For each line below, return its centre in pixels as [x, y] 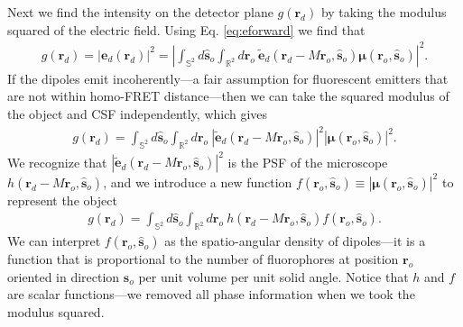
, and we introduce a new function [198, 182]
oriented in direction [64, 276]
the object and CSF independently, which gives [138, 113]
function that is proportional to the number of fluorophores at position [203, 259]
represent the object [62, 200]
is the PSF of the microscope [308, 162]
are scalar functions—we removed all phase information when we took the [211, 294]
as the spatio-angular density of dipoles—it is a [295, 241]
